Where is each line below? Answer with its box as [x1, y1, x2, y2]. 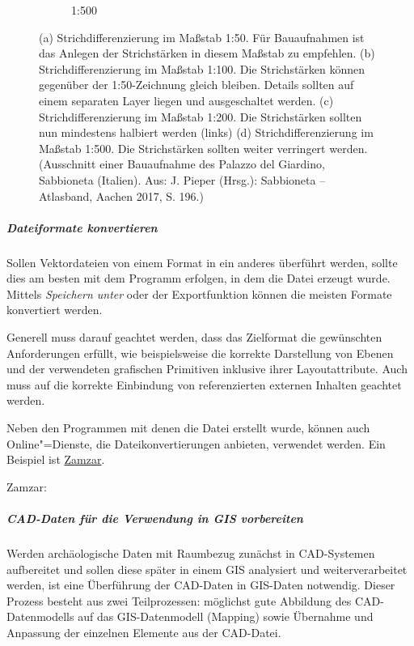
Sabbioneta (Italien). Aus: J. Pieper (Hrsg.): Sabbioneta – [39, 171, 326, 188]
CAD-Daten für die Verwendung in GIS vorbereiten [6, 510, 303, 526]
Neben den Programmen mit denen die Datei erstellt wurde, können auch [6, 419, 370, 436]
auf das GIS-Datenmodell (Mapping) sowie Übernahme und [78, 608, 374, 625]
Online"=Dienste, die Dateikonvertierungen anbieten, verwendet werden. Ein [6, 435, 386, 452]
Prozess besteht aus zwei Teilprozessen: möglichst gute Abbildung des [6, 592, 352, 609]
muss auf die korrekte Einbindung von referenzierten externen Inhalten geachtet [6, 376, 402, 393]
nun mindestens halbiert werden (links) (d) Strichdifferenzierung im [39, 124, 374, 141]
